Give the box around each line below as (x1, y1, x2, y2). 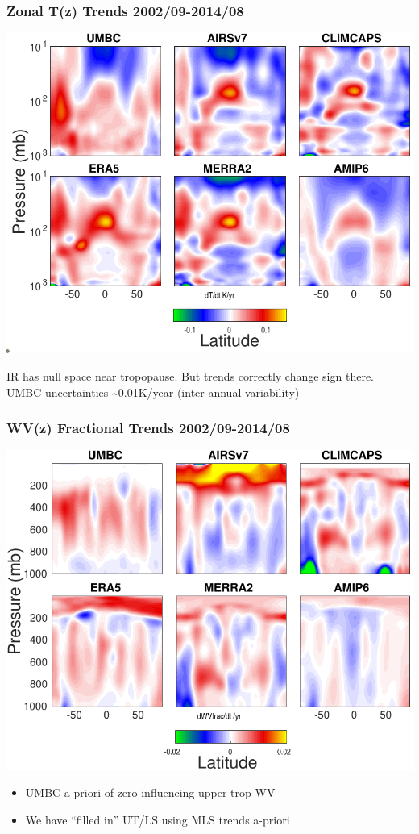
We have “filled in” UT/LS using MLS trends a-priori (25, 811, 290, 828)
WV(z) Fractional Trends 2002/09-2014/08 (6, 418, 290, 438)
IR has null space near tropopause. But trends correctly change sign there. (6, 367, 374, 384)
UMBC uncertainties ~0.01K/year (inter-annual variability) (6, 383, 300, 400)
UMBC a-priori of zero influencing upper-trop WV (25, 784, 276, 801)
